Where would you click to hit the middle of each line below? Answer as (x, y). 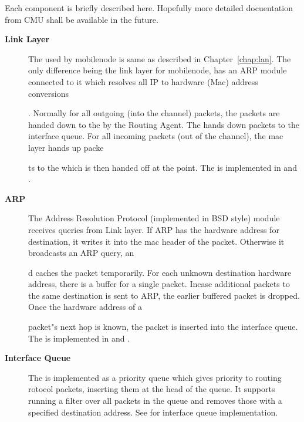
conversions (49, 93)
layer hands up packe (66, 147)
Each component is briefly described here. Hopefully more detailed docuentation (149, 8)
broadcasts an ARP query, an (81, 253)
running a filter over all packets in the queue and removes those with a (155, 401)
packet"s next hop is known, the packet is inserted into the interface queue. (163, 327)
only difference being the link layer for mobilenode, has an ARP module (158, 70)
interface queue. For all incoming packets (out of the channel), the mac (156, 136)
